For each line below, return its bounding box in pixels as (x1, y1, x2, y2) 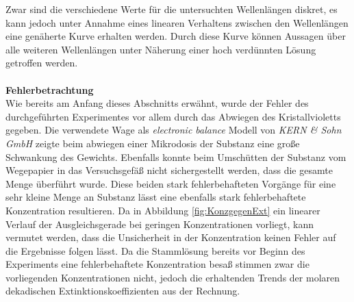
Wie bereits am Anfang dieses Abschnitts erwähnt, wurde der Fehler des (5, 96, 309, 110)
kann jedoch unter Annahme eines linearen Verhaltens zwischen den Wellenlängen (5, 15, 349, 29)
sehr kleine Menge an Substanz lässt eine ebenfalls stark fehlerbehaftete (5, 190, 306, 204)
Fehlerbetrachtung (5, 82, 94, 97)
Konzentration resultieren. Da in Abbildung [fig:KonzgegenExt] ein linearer (5, 203, 320, 217)
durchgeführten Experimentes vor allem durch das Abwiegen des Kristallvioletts (5, 109, 341, 123)
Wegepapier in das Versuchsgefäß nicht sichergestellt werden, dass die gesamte (5, 163, 333, 177)
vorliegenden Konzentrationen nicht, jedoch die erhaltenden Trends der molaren (5, 270, 340, 284)
